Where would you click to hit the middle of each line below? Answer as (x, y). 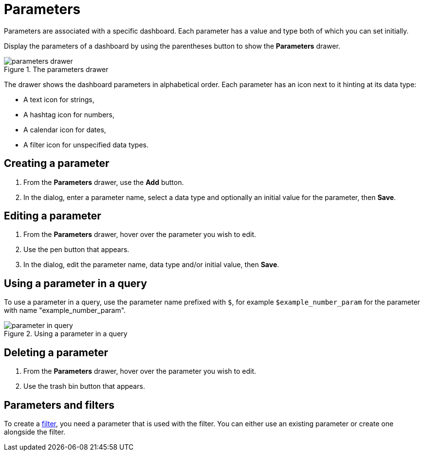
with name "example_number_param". (65, 310)
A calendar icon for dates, (65, 129)
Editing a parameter (53, 216)
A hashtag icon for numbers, (69, 114)
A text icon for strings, (59, 99)
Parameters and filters (59, 405)
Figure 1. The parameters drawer (56, 69)
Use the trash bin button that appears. (84, 386)
